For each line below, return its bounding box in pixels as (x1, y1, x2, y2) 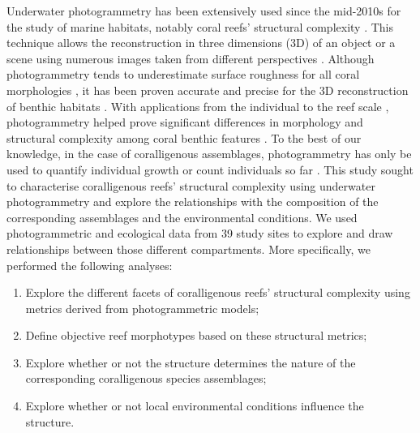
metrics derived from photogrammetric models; (25, 299, 259, 316)
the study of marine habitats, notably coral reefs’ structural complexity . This (6, 18, 393, 35)
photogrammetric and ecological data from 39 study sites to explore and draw (6, 225, 393, 242)
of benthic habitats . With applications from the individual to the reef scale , (6, 97, 389, 114)
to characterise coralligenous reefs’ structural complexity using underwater (6, 177, 375, 194)
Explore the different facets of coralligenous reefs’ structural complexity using (25, 284, 410, 301)
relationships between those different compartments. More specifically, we (6, 240, 371, 257)
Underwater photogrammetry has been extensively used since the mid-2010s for (6, 2, 401, 19)
